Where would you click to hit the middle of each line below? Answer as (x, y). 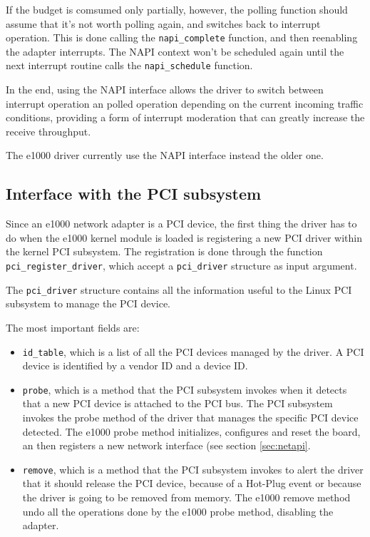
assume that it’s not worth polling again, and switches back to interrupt (163, 23)
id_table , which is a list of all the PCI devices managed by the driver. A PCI (193, 351)
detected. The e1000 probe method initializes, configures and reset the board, (191, 431)
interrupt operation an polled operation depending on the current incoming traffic (185, 103)
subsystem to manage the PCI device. (88, 303)
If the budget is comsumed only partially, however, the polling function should (177, 9)
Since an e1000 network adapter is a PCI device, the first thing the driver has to (181, 224)
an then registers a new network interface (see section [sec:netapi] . (166, 445)
